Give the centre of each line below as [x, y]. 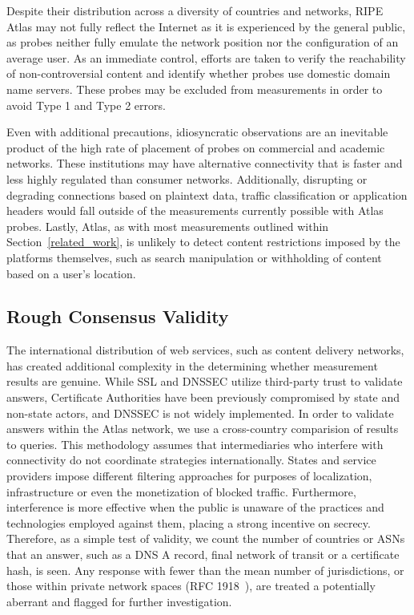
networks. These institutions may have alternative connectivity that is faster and [205, 163]
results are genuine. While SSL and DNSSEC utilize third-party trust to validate [205, 381]
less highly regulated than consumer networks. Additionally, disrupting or [187, 178]
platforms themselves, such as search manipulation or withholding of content [194, 257]
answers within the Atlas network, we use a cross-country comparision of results [203, 429]
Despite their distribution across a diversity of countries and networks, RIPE [195, 10]
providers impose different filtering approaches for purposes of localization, [189, 476]
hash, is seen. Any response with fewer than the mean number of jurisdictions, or [205, 570]
